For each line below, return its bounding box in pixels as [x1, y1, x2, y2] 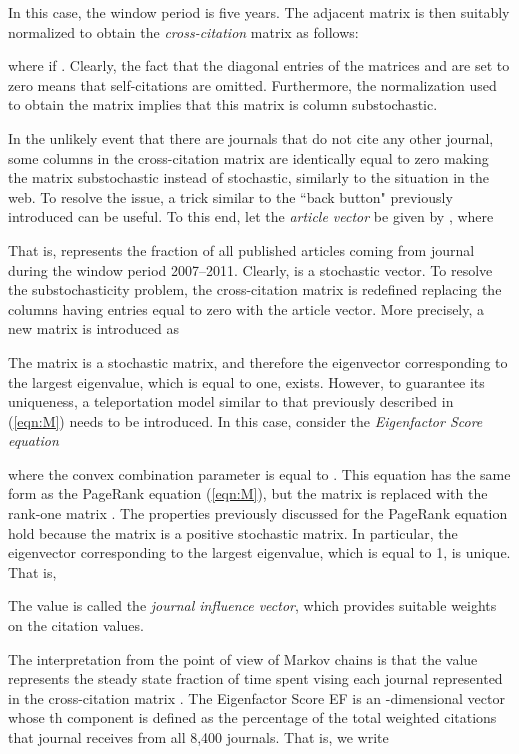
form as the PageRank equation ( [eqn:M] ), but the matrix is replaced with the [8, 483, 488, 504]
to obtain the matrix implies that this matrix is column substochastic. [8, 94, 438, 115]
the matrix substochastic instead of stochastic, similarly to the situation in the [8, 167, 489, 188]
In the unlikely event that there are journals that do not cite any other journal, [8, 127, 494, 148]
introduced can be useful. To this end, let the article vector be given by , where [8, 206, 494, 227]
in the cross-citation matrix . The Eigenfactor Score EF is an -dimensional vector [8, 687, 505, 708]
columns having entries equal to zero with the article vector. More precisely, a [8, 298, 485, 319]
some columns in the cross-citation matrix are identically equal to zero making [8, 147, 489, 168]
